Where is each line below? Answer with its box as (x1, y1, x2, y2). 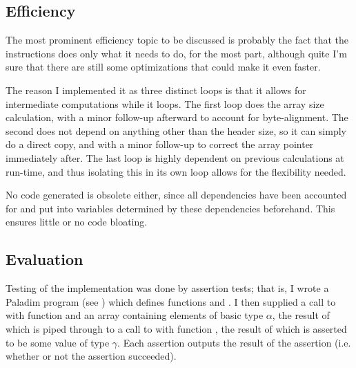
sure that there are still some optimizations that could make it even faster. (6, 59, 321, 74)
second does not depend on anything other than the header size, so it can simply (6, 123, 346, 138)
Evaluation (6, 248, 83, 270)
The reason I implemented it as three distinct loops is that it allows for (6, 82, 306, 97)
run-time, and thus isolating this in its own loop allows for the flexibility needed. (6, 164, 346, 178)
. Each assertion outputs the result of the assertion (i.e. (117, 335, 351, 349)
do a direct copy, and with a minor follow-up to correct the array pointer (6, 137, 314, 151)
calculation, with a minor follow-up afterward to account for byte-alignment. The (6, 110, 348, 125)
